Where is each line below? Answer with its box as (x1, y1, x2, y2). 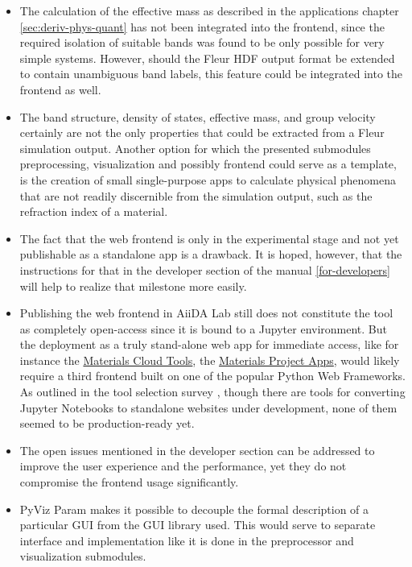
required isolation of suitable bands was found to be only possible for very (19, 34, 385, 51)
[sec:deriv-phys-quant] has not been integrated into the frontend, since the (19, 18, 385, 35)
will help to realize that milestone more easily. (19, 277, 247, 294)
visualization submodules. (19, 548, 146, 565)
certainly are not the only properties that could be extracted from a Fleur (19, 124, 385, 141)
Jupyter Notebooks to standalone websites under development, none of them (19, 399, 398, 416)
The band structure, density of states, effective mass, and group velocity (19, 108, 376, 125)
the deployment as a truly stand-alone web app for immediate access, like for (19, 336, 399, 353)
